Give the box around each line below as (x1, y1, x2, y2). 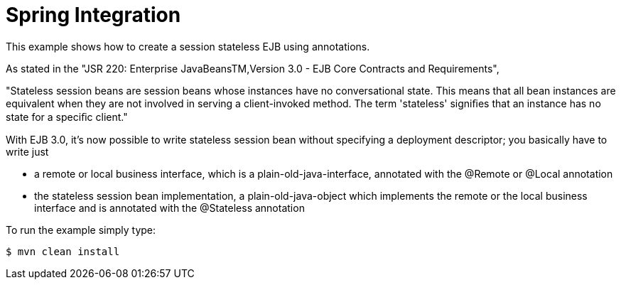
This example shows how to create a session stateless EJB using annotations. (6, 40, 370, 53)
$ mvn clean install (6, 245, 120, 257)
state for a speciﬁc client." (6, 110, 128, 123)
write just (6, 145, 49, 158)
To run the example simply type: (6, 223, 156, 236)
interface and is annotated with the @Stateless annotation (34, 201, 305, 214)
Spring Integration (6, 3, 181, 27)
